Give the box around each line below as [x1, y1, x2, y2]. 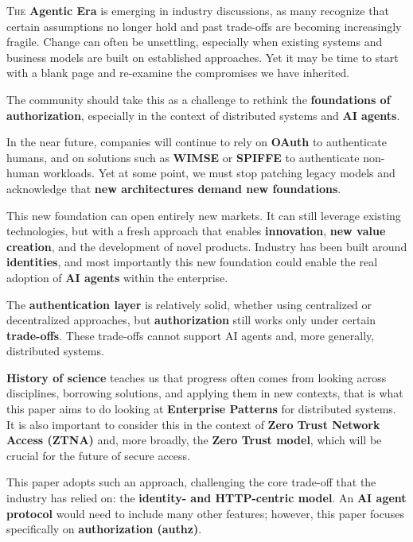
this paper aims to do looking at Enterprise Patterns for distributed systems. [6, 401, 396, 417]
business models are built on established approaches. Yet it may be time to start [6, 48, 399, 65]
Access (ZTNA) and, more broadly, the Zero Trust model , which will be [6, 432, 382, 448]
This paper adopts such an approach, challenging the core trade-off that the [6, 474, 376, 490]
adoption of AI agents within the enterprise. [6, 269, 228, 285]
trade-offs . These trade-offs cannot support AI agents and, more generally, [6, 327, 375, 343]
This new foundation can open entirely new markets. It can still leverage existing [6, 207, 401, 223]
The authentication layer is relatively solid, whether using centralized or [6, 296, 372, 312]
